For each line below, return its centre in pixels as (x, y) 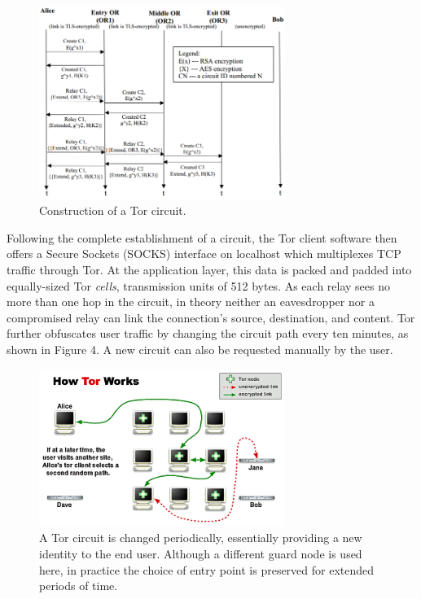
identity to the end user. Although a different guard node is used (201, 553)
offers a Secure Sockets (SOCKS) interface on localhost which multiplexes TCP (204, 254)
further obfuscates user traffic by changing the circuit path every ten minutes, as (208, 333)
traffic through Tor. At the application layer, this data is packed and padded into (209, 270)
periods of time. (79, 586)
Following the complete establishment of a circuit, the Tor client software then (202, 237)
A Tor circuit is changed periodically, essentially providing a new (201, 538)
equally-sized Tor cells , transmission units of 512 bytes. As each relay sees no (199, 285)
